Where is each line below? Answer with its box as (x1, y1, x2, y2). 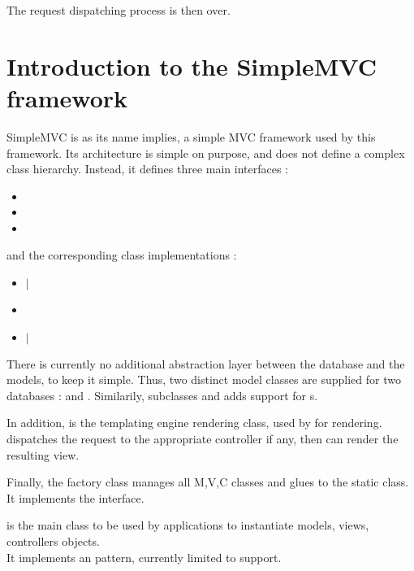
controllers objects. (6, 533, 100, 549)
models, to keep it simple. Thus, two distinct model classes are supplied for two (6, 371, 401, 388)
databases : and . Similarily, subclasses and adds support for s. (6, 386, 318, 403)
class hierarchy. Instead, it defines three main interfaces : (6, 160, 289, 177)
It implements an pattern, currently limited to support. (6, 548, 282, 565)
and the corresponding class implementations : (6, 246, 237, 264)
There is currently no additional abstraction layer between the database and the (6, 355, 405, 372)
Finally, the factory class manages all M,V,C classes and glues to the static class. (6, 473, 409, 490)
